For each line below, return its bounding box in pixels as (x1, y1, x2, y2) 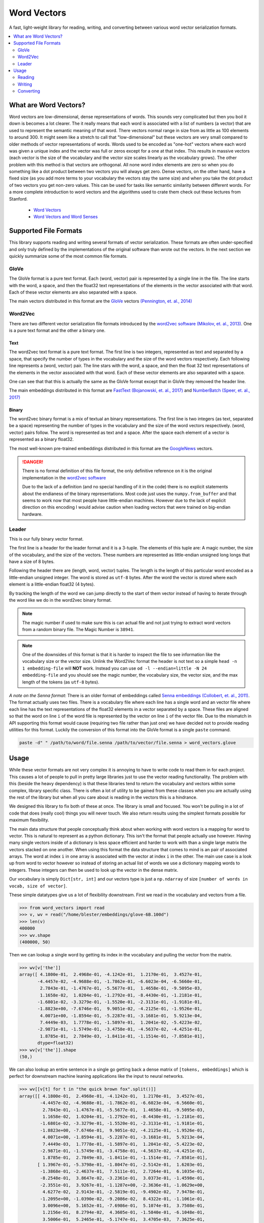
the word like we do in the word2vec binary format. (9, 597, 112, 603)
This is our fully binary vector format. (9, 536, 84, 542)
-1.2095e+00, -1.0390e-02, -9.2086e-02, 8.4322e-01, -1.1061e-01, (40, 1196, 205, 1201)
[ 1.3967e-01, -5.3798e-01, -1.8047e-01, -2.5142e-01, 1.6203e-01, (37, 1162, 205, 1167)
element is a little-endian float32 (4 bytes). (9, 581, 95, 587)
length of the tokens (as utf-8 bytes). (22, 679, 100, 685)
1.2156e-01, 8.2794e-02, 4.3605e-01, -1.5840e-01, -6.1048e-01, (42, 1210, 205, 1215)
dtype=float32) (37, 1040, 74, 1046)
